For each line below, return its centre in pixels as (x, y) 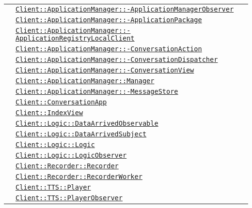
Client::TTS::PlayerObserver (69, 198)
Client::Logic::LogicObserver (71, 155)
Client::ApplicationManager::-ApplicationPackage (109, 20)
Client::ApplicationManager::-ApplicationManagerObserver (125, 9)
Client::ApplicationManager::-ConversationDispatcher (117, 59)
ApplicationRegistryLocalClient (75, 38)
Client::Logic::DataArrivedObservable (87, 123)
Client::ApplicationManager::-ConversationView (105, 70)
